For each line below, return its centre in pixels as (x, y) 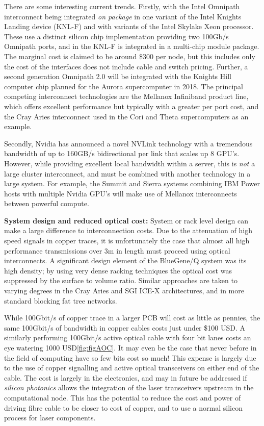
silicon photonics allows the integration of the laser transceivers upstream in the (129, 387)
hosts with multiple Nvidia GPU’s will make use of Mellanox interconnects (121, 193)
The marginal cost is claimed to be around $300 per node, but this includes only (130, 56)
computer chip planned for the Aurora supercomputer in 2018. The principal (124, 86)
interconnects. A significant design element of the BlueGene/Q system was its (125, 260)
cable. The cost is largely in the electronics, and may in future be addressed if (126, 377)
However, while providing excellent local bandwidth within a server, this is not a (130, 163)
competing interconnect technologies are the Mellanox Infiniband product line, (126, 96)
